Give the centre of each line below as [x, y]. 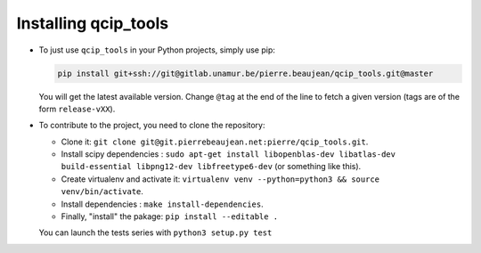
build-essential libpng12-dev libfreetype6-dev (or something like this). [211, 167]
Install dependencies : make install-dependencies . [163, 204]
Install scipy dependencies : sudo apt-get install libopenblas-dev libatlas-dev [228, 154]
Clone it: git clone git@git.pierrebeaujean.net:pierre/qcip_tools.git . [215, 142]
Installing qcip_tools [93, 23]
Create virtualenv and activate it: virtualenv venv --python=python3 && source [220, 179]
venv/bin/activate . [102, 192]
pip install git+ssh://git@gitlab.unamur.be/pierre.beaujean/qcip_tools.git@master [245, 73]
